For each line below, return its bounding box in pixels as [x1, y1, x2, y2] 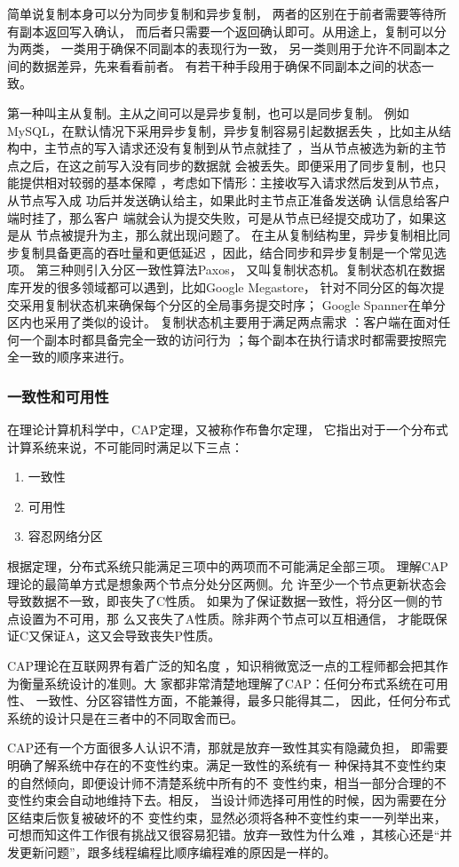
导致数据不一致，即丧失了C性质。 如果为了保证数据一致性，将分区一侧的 [7, 592, 431, 610]
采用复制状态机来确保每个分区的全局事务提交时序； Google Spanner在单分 [19, 295, 446, 314]
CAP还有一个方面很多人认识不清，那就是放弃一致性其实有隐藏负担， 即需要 [7, 738, 448, 757]
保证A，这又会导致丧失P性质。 [41, 626, 221, 645]
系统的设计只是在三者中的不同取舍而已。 [7, 708, 243, 727]
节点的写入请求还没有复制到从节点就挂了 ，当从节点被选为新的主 [56, 139, 434, 157]
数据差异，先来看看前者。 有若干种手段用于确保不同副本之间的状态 [31, 56, 422, 75]
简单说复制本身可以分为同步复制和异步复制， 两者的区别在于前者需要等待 [7, 4, 434, 22]
